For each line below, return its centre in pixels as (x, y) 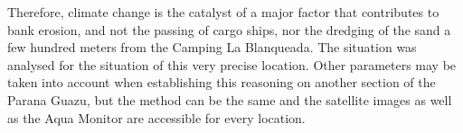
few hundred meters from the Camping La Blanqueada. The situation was (212, 47)
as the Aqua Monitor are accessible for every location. (156, 117)
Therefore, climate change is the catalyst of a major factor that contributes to (223, 12)
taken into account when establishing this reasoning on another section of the (222, 82)
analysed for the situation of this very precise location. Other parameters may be (232, 64)
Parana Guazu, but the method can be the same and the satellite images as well (230, 99)
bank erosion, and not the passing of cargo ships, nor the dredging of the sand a (229, 29)
